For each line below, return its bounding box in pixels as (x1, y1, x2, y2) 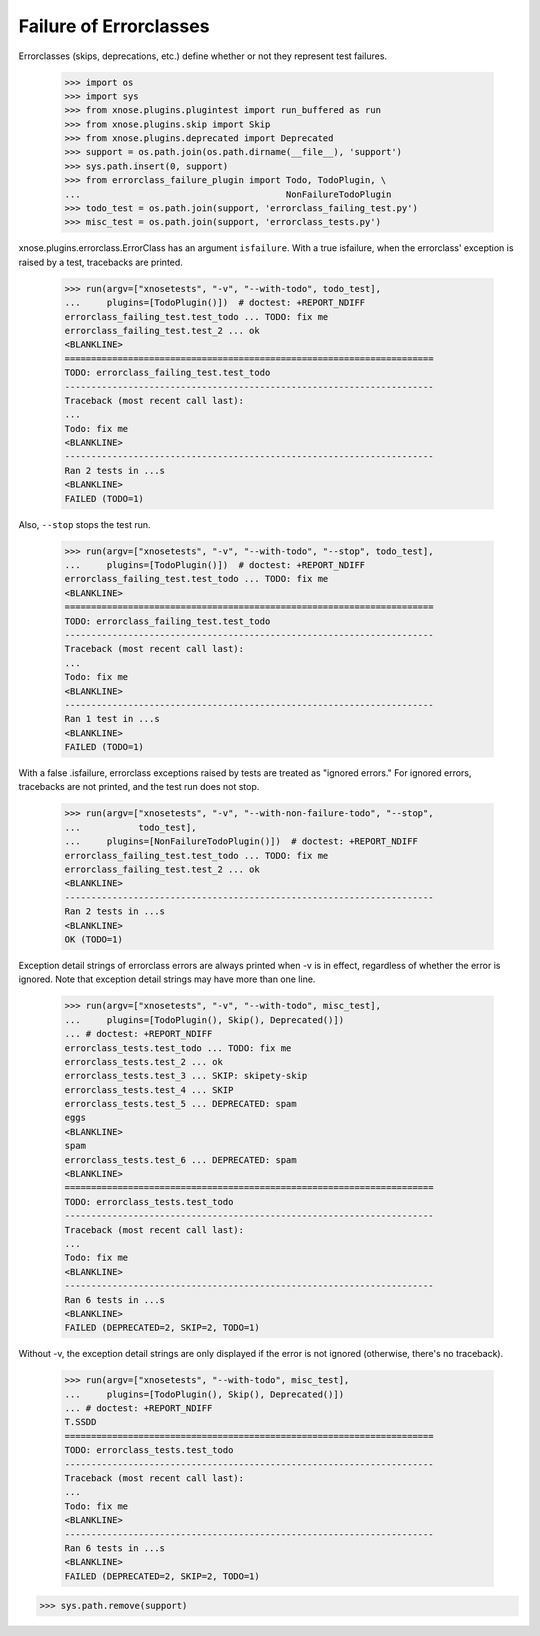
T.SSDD (64, 1416, 97, 1428)
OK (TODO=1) (64, 933, 124, 945)
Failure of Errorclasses (18, 15, 210, 37)
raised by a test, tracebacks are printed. (18, 256, 184, 268)
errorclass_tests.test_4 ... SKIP (64, 1084, 234, 1095)
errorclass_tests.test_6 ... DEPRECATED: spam (64, 1154, 297, 1165)
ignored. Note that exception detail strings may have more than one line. (18, 973, 316, 985)
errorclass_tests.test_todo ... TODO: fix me (64, 1042, 292, 1054)
